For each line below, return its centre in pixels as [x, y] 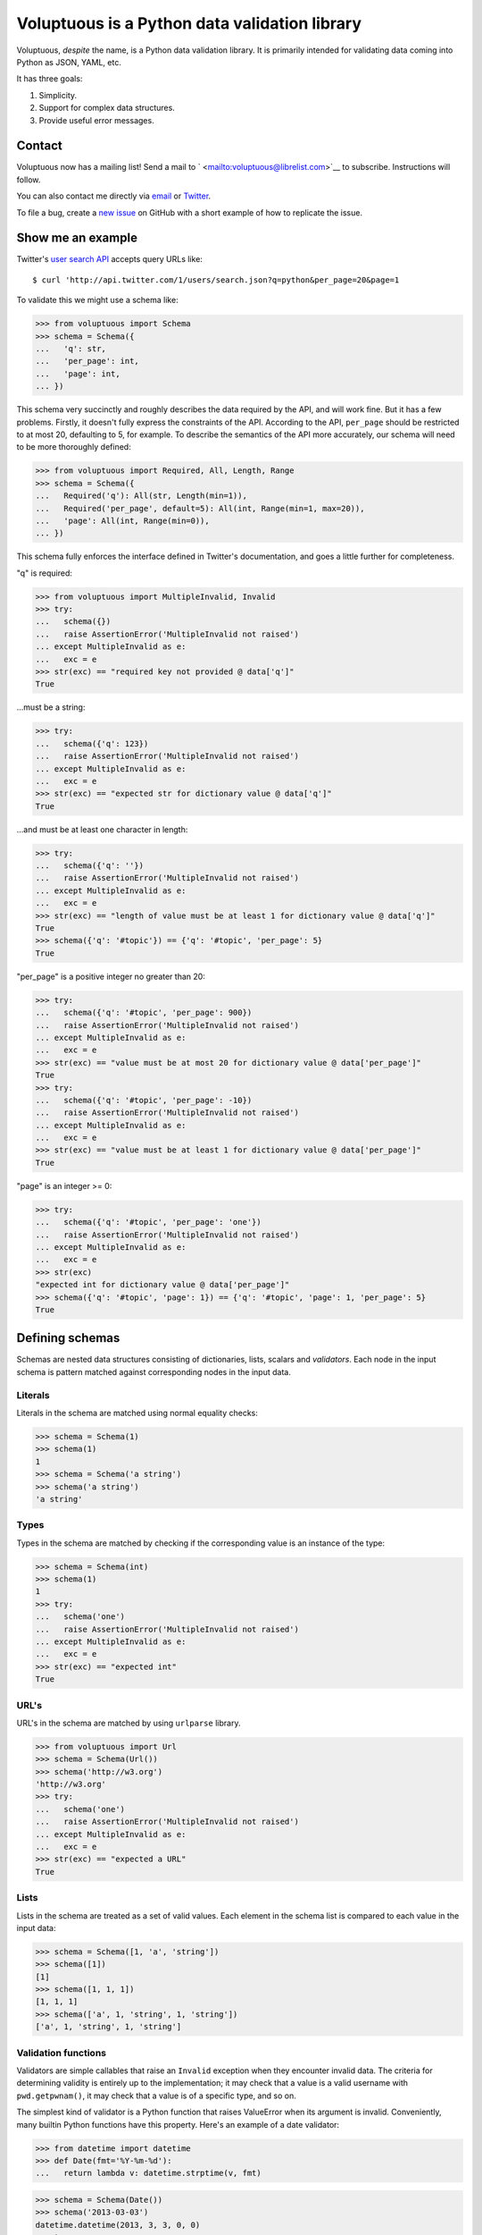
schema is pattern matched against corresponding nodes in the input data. [154, 1371]
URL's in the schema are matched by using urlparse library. [129, 1723]
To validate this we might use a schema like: [97, 300]
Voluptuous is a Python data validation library [189, 23]
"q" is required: [45, 573]
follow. [29, 180]
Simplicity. [58, 95]
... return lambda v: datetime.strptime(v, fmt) [149, 2173]
